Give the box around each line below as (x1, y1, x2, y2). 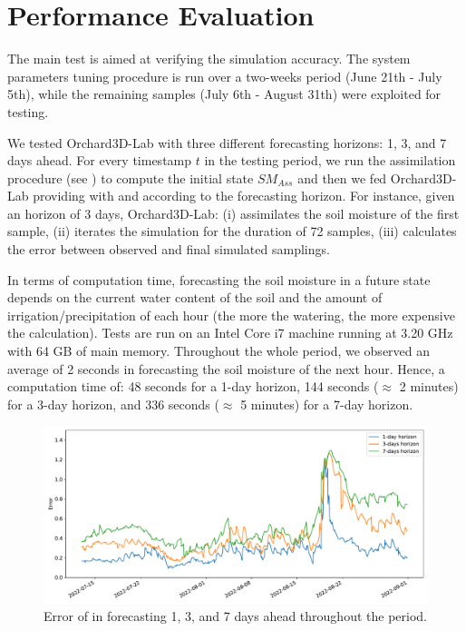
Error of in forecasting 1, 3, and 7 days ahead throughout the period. (44, 606, 427, 626)
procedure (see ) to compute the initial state (7, 168, 254, 187)
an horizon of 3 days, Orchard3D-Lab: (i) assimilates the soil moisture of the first (7, 203, 460, 222)
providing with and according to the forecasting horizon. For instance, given (33, 186, 455, 205)
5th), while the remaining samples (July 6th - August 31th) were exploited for (7, 84, 442, 104)
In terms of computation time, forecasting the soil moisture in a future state (7, 270, 431, 289)
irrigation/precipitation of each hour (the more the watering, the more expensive (7, 305, 455, 324)
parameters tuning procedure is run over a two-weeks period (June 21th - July (7, 66, 442, 85)
